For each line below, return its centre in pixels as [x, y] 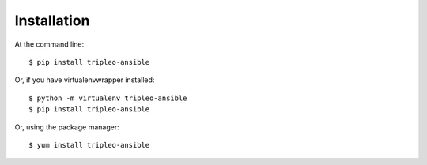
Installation [52, 21]
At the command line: [49, 44]
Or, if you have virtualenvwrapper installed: [85, 80]
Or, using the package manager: [67, 127]
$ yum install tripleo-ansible [89, 145]
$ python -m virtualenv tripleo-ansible [108, 98]
